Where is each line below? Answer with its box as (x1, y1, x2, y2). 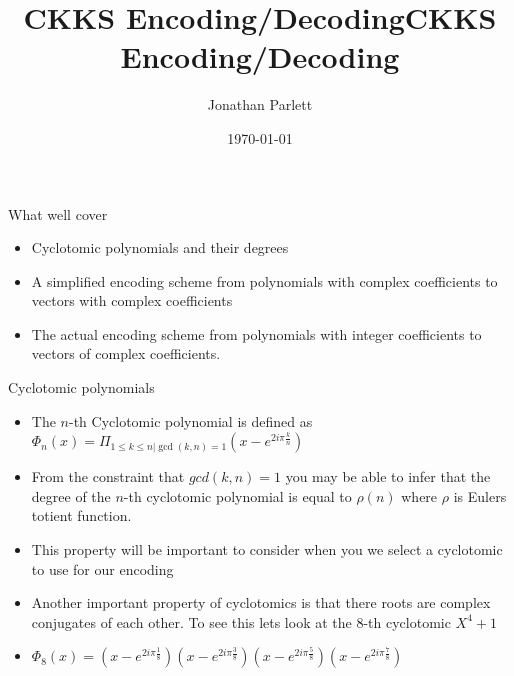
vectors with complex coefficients (31, 290, 233, 311)
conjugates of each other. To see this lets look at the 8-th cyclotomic (31, 611, 451, 632)
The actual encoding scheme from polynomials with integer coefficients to (31, 323, 482, 344)
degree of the (31, 485, 111, 506)
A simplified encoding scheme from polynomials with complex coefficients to (31, 270, 498, 291)
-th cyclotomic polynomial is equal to (123, 485, 352, 506)
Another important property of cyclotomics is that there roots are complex (31, 592, 491, 613)
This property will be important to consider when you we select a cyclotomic (31, 539, 503, 560)
